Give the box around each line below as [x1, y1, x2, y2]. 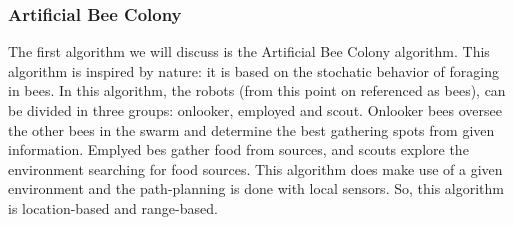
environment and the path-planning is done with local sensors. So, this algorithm [8, 178, 504, 199]
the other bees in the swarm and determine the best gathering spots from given [8, 119, 495, 140]
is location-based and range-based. [8, 197, 218, 218]
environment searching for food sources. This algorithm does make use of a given [8, 158, 503, 179]
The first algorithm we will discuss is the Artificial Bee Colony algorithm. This [8, 41, 490, 62]
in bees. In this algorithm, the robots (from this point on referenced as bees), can [8, 80, 506, 101]
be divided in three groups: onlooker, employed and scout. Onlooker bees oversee [8, 100, 503, 120]
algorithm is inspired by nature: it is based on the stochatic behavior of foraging [8, 60, 500, 81]
